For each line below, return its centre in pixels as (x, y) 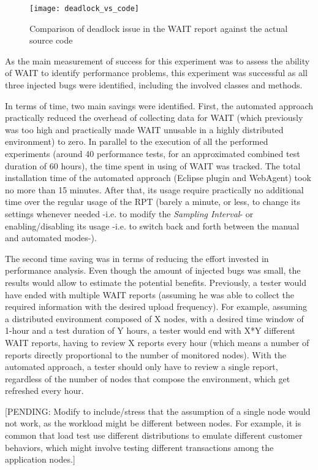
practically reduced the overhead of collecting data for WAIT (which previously (154, 117)
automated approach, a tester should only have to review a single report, (142, 367)
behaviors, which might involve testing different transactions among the (139, 447)
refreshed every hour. (44, 391)
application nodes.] (40, 459)
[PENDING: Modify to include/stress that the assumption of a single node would (158, 411)
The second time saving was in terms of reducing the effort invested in (137, 258)
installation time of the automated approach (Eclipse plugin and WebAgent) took (158, 178)
